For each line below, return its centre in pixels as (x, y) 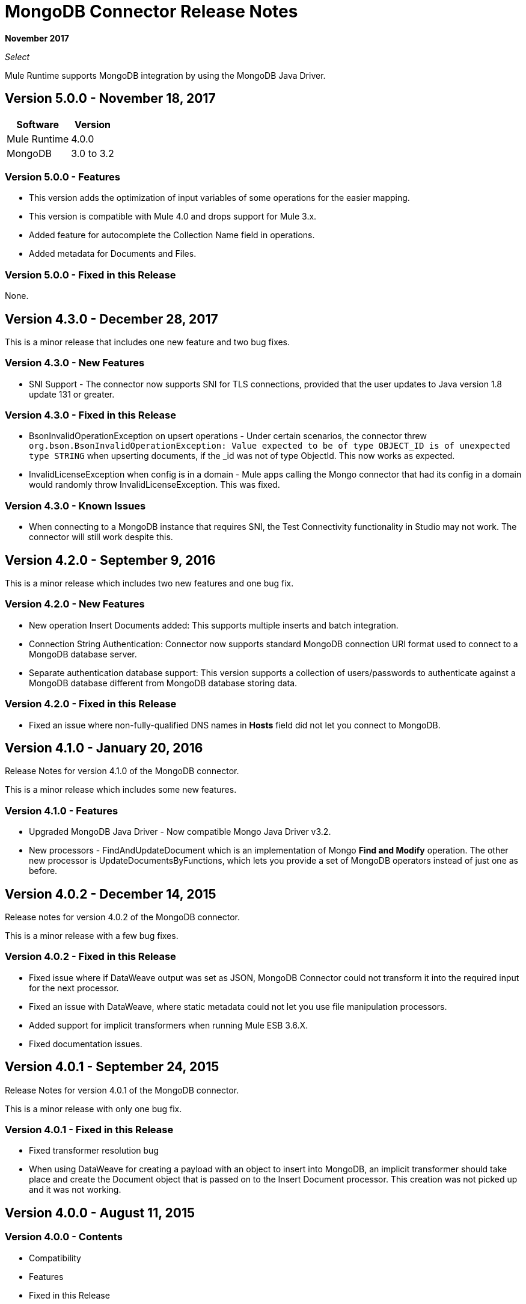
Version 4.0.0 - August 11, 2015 (100, 1213)
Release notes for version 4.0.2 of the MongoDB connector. (122, 917)
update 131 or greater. (72, 394)
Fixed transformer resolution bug (94, 1151)
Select (17, 57)
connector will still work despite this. (101, 537)
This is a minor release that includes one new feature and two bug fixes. (148, 342)
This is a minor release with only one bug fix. (93, 1109)
